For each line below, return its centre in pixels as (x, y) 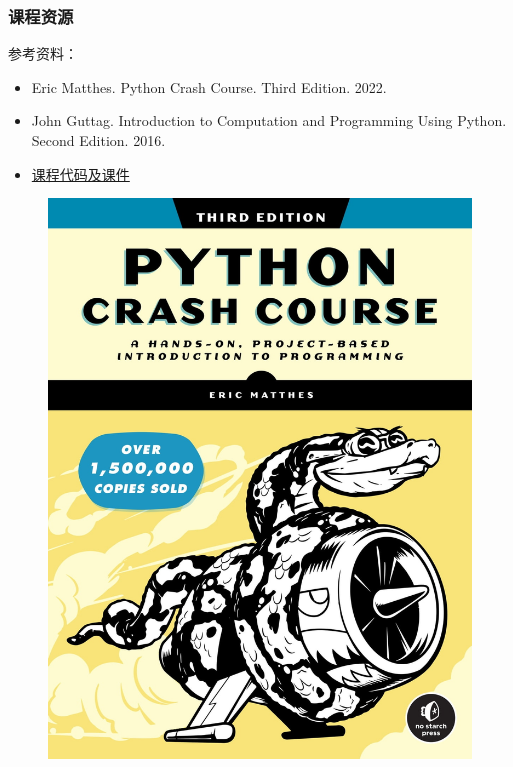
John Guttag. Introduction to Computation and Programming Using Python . (269, 120)
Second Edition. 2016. (98, 140)
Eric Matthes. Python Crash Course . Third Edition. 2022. (209, 86)
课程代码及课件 (80, 173)
